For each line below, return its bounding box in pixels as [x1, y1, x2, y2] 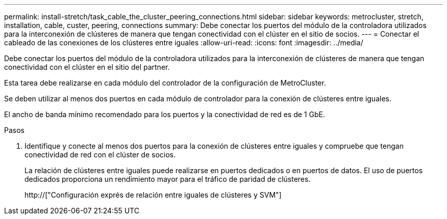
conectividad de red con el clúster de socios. [24, 150, 176, 159]
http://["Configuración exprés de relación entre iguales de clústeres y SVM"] [24, 190, 282, 199]
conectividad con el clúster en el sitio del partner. [4, 63, 170, 71]
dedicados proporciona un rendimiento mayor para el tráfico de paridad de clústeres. [24, 175, 311, 183]
